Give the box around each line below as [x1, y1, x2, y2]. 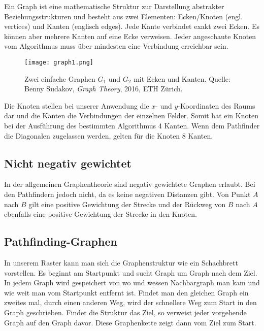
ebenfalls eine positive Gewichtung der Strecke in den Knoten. [4, 209, 197, 219]
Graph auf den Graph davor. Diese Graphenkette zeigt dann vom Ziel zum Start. [4, 317, 256, 327]
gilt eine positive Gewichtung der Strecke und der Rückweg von [28, 198, 226, 209]
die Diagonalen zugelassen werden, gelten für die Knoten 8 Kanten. [4, 130, 213, 141]
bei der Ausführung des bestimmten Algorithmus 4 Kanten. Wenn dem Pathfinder [4, 120, 260, 130]
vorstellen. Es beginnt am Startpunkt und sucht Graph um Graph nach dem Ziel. [4, 267, 257, 278]
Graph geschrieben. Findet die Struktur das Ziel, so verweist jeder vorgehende [4, 307, 247, 317]
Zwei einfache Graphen [24, 73, 95, 84]
